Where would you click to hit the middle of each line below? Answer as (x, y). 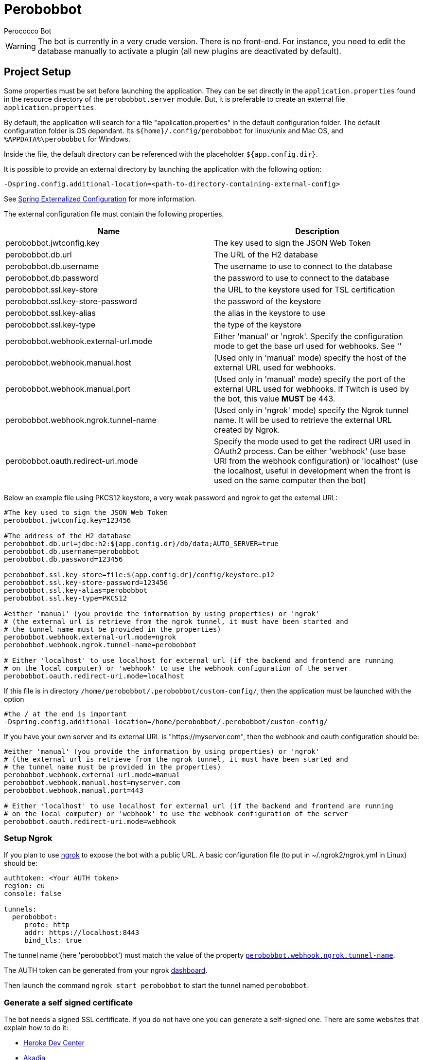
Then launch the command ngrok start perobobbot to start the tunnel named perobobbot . (157, 986)
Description (317, 231)
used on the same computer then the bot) (290, 480)
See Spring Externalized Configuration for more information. (100, 199)
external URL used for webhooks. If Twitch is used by (312, 389)
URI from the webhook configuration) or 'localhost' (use (316, 461)
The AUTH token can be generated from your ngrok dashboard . (106, 970)
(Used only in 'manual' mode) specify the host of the (310, 357)
